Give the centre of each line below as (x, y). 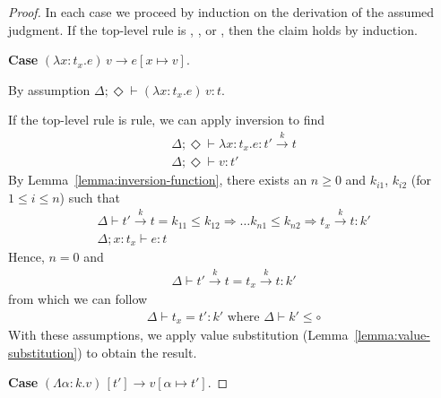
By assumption (49, 89)
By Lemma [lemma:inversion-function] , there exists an (158, 180)
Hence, (26, 257)
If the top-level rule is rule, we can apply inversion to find (166, 120)
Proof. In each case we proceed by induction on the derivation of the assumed (221, 12)
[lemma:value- (392, 335)
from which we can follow (78, 299)
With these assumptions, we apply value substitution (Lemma (178, 335)
